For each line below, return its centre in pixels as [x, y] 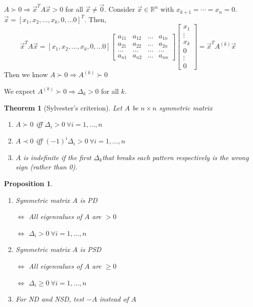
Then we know [26, 74]
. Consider [120, 9]
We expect [20, 91]
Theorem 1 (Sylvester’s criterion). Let [63, 107]
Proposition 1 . [28, 183]
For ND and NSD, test [50, 299]
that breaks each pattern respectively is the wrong [175, 157]
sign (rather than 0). [47, 167]
